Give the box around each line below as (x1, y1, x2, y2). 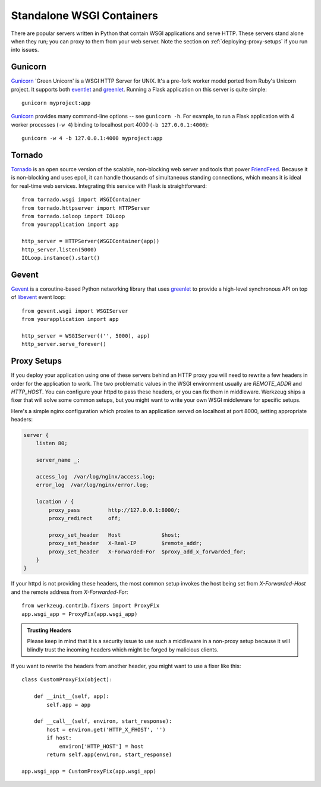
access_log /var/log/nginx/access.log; (36, 473, 156, 480)
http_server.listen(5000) (21, 246, 97, 253)
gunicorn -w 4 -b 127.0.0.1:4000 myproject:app (21, 135, 163, 142)
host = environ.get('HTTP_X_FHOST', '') (46, 726, 166, 733)
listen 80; (36, 440, 68, 447)
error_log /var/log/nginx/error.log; (36, 481, 149, 489)
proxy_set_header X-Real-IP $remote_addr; (48, 540, 203, 547)
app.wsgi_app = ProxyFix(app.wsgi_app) (21, 610, 138, 618)
